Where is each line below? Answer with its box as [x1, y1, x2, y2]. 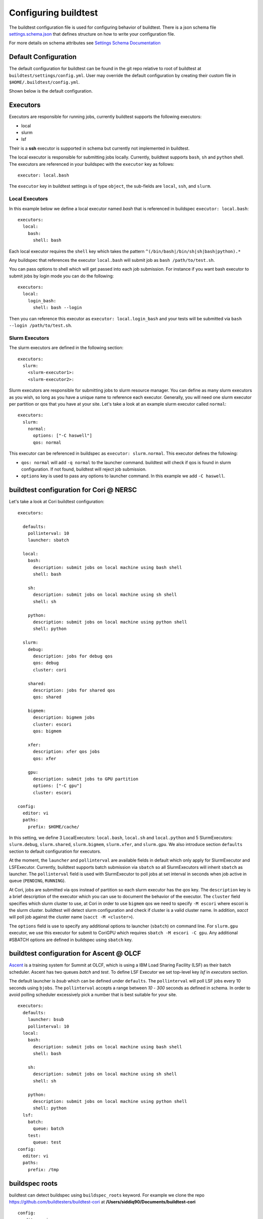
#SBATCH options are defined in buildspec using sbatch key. [9, 937, 133, 943]
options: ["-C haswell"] [33, 433, 93, 438]
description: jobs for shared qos [33, 688, 115, 693]
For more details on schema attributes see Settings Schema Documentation [9, 40, 161, 46]
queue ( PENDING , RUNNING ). [9, 878, 66, 884]
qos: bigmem [33, 728, 62, 734]
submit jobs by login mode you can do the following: [9, 273, 114, 279]
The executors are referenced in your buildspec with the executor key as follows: [9, 161, 175, 167]
